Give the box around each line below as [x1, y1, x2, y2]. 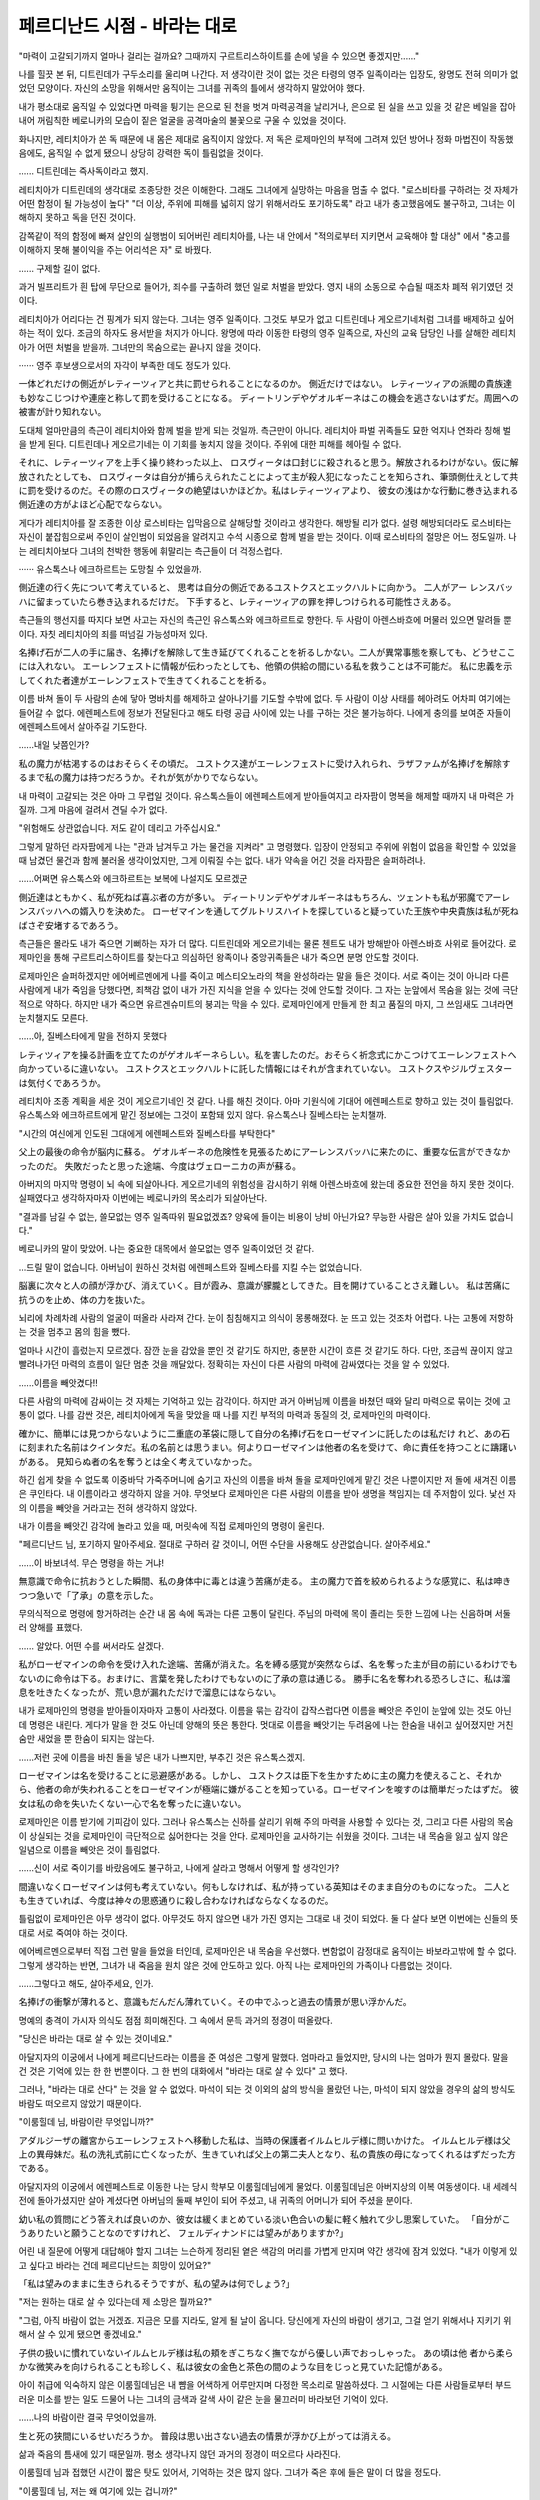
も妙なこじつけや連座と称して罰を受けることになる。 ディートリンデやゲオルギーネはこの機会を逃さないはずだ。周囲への [18, 391, 519, 404]
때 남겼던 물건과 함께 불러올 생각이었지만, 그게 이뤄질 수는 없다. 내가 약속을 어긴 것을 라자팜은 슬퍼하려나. [18, 855, 426, 867]
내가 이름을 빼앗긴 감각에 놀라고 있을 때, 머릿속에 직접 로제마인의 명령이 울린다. [18, 1520, 325, 1532]
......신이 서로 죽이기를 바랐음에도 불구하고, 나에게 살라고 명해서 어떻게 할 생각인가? [18, 1862, 340, 1874]
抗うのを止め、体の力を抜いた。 [18, 1293, 150, 1305]
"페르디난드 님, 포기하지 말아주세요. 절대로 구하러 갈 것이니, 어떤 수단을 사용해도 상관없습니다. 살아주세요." [18, 1538, 431, 1550]
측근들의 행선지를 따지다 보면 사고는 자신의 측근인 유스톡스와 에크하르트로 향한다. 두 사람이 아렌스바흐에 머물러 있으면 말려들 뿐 [18, 614, 512, 626]
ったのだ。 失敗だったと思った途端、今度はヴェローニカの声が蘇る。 [18, 1160, 302, 1172]
